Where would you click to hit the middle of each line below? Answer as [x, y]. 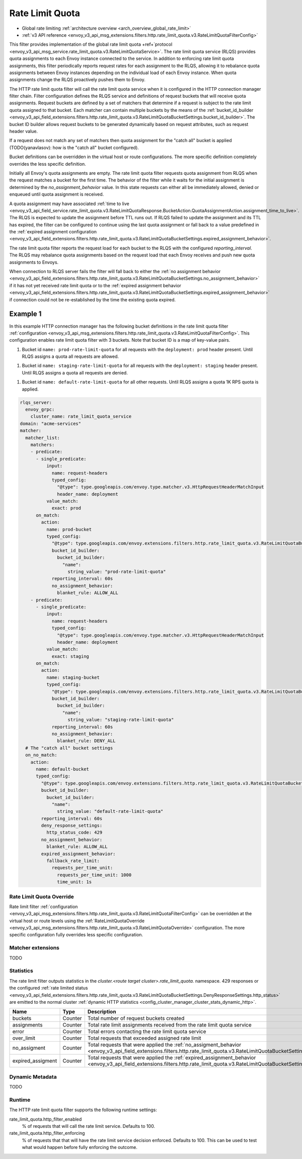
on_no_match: [41, 755]
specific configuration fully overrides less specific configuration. [76, 935]
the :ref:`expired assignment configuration [53, 232]
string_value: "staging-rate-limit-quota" [121, 720]
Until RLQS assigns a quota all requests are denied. [75, 372]
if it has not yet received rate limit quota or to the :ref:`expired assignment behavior [95, 285]
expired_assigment [35, 1061]
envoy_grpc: [40, 410]
